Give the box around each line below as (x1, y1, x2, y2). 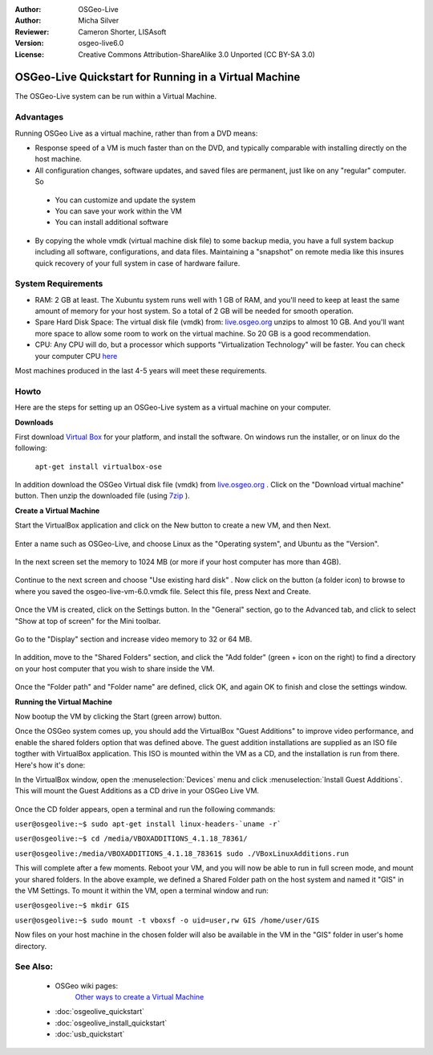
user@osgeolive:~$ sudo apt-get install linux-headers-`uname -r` (14, 820, 282, 829)
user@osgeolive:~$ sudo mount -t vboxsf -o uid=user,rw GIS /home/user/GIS (14, 915, 320, 925)
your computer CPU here (34, 351, 118, 360)
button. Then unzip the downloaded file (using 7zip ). (14, 491, 190, 501)
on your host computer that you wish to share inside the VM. (14, 663, 215, 674)
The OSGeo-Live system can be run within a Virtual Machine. (14, 92, 216, 101)
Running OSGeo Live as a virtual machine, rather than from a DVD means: (14, 128, 258, 138)
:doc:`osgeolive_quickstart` (55, 1007, 144, 1016)
